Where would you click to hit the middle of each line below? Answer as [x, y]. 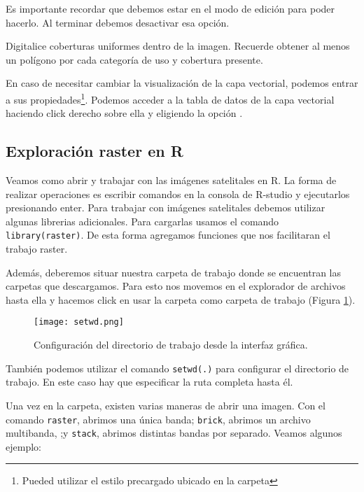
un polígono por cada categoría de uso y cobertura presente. [134, 59]
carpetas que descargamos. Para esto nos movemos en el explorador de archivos [176, 286]
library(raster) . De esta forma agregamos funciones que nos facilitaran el [168, 235]
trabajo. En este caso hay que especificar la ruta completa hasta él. [149, 382]
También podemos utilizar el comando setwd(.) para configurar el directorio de [177, 368]
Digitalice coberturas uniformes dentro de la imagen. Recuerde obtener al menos [178, 46]
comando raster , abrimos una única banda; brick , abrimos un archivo [158, 419]
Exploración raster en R [94, 151]
